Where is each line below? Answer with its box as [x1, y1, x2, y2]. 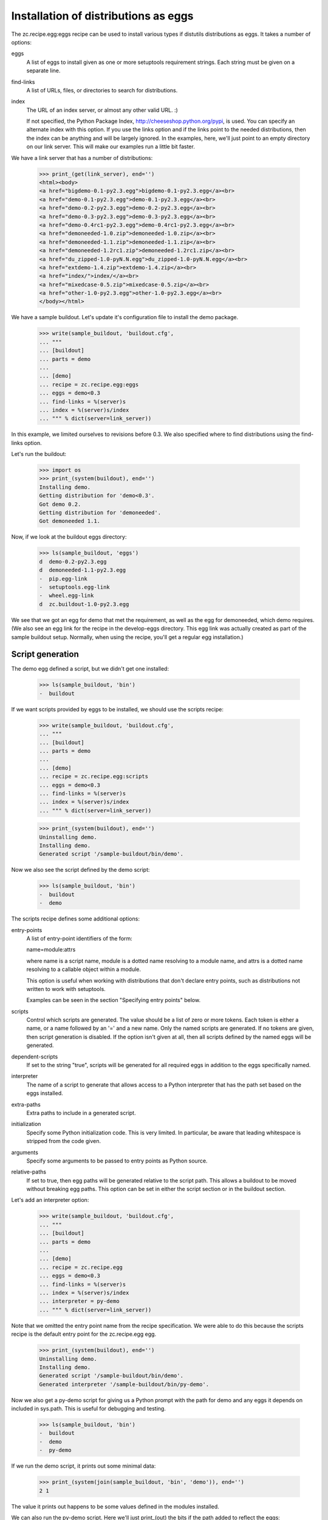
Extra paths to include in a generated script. [26, 1109, 136, 1116]
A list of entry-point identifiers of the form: [26, 934, 133, 942]
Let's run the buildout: [11, 451, 67, 458]
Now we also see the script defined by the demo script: [11, 866, 150, 874]
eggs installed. [26, 1090, 63, 1097]
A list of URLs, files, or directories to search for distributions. [26, 86, 178, 94]
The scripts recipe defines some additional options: [11, 915, 140, 922]
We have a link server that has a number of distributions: [11, 154, 153, 161]
